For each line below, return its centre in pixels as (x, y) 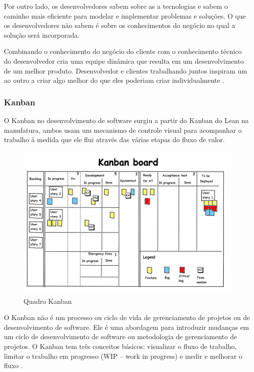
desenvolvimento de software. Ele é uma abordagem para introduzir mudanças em (127, 327)
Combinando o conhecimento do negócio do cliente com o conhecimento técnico (123, 51)
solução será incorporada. (42, 35)
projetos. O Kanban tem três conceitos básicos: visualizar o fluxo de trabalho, (120, 346)
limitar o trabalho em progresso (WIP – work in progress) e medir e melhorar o (123, 356)
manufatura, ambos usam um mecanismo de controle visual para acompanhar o (123, 130)
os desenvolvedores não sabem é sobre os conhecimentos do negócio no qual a (120, 25)
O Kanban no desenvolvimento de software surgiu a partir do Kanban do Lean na (126, 120)
